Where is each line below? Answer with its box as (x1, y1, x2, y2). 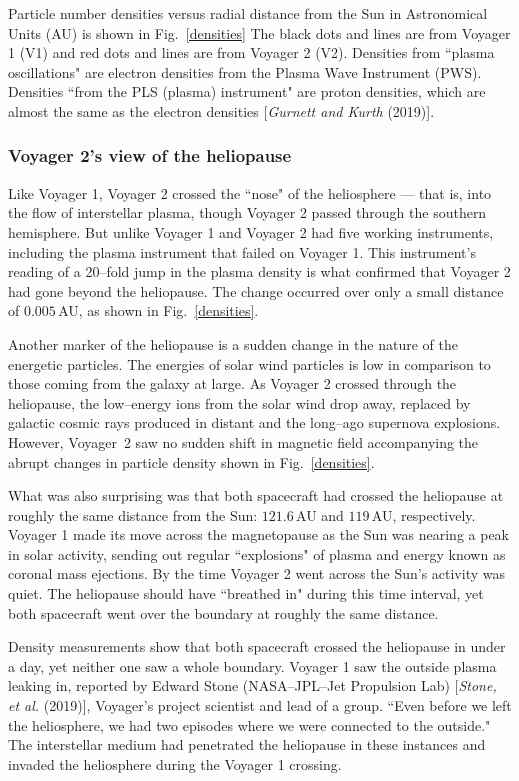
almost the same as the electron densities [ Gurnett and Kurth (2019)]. (8, 100, 435, 121)
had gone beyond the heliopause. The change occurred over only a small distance (8, 280, 504, 301)
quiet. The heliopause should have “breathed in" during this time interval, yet (8, 583, 484, 604)
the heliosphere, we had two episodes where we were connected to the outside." (8, 714, 491, 735)
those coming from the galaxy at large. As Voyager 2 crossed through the (8, 373, 457, 394)
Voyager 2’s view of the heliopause (8, 143, 292, 168)
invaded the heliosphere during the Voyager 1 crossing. (8, 753, 342, 774)
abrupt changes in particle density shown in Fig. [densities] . (8, 451, 375, 472)
